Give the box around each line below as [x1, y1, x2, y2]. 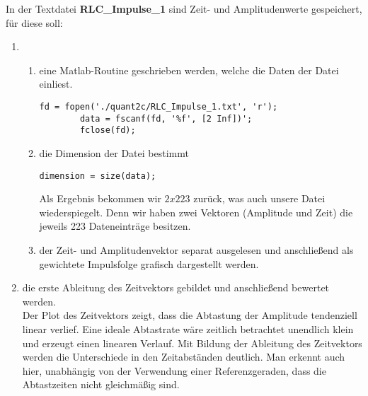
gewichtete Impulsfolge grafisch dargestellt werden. [39, 256, 259, 271]
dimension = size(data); [39, 170, 156, 181]
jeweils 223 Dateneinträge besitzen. [39, 219, 191, 233]
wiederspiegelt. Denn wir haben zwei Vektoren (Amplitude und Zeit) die [39, 204, 353, 219]
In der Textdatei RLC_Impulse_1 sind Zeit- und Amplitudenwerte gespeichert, [6, 1, 362, 16]
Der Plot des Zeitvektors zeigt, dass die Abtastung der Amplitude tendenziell [22, 308, 357, 322]
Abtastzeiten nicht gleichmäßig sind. [22, 377, 180, 392]
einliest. [39, 76, 73, 91]
